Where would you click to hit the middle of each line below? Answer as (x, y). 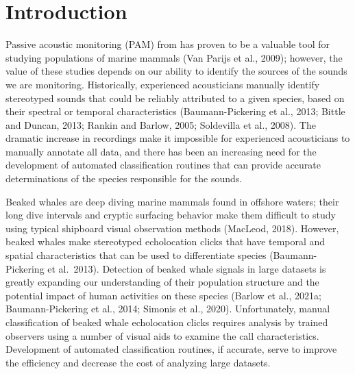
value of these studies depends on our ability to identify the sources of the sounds (176, 71)
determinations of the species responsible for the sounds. (124, 178)
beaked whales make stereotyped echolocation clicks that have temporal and (166, 241)
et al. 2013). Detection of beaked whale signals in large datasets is (187, 268)
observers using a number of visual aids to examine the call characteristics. (162, 335)
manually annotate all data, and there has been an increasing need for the (161, 151)
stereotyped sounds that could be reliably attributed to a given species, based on (175, 98)
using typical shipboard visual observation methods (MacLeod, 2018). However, (172, 228)
